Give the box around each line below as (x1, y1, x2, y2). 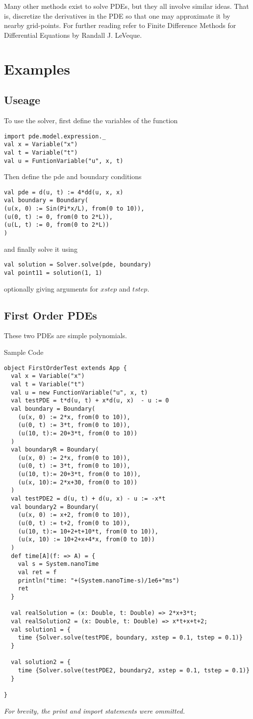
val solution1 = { (11, 626, 71, 633)
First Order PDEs (4, 307, 97, 322)
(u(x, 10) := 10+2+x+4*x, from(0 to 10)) (18, 536, 155, 543)
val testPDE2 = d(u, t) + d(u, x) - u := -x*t (11, 495, 166, 503)
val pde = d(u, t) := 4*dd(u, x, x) (4, 188, 124, 196)
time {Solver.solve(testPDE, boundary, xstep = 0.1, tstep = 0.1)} (18, 634, 243, 641)
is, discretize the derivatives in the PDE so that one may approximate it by (4, 10, 230, 21)
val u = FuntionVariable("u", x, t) (4, 157, 124, 164)
